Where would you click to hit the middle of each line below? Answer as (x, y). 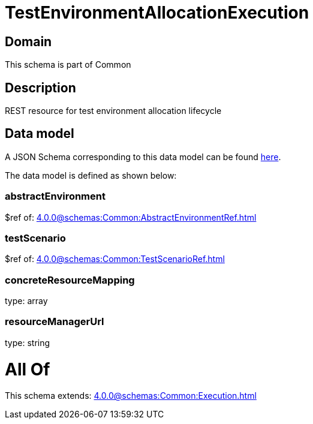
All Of (28, 369)
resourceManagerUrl (55, 322)
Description (40, 88)
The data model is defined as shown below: (91, 175)
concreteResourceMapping (70, 280)
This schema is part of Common (68, 65)
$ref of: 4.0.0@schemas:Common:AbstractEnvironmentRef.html (131, 217)
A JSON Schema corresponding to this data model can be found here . (143, 157)
